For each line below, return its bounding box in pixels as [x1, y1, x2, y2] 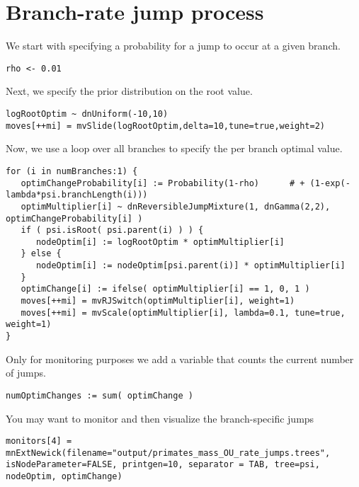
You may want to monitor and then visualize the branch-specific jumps [6, 411, 314, 425]
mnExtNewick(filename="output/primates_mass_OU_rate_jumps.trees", [6, 447, 331, 458]
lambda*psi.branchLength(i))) [6, 190, 148, 200]
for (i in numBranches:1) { [6, 166, 138, 176]
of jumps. [6, 365, 46, 380]
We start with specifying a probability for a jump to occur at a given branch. [6, 38, 341, 53]
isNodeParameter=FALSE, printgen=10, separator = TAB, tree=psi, [6, 459, 320, 470]
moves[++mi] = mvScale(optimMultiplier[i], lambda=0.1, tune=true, [21, 307, 346, 318]
